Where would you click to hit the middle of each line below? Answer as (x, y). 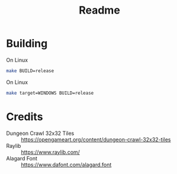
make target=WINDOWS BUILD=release (50, 93)
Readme (99, 10)
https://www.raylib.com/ (50, 152)
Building (27, 43)
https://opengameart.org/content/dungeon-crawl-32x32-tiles (96, 139)
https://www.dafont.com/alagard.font (66, 165)
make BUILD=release (30, 71)
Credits (25, 117)
